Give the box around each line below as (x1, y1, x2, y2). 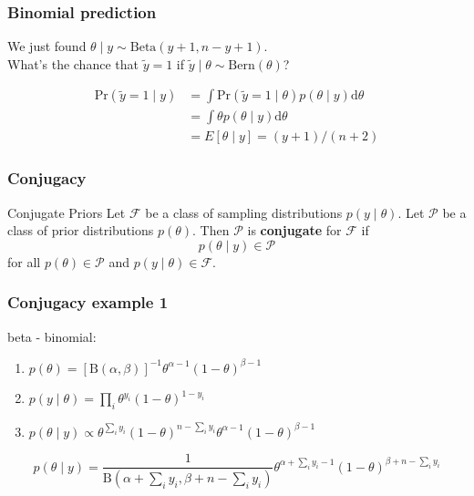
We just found (7, 36, 87, 56)
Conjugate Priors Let (7, 202, 126, 222)
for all (7, 252, 41, 271)
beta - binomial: (7, 326, 97, 346)
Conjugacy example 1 (7, 291, 169, 314)
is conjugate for (247, 221, 342, 240)
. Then (192, 221, 230, 240)
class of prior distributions (7, 221, 154, 240)
